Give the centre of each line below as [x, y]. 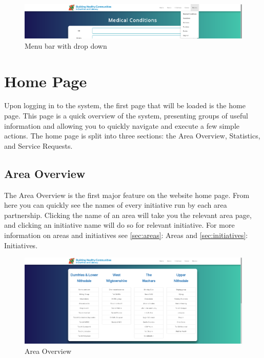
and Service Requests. [38, 145]
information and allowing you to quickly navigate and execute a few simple [122, 125]
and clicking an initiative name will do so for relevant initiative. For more [119, 225]
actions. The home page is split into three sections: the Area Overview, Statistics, [132, 136]
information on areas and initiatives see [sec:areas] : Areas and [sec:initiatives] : [126, 235]
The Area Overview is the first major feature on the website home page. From [127, 195]
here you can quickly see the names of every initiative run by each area [116, 205]
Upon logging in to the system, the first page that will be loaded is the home [125, 105]
